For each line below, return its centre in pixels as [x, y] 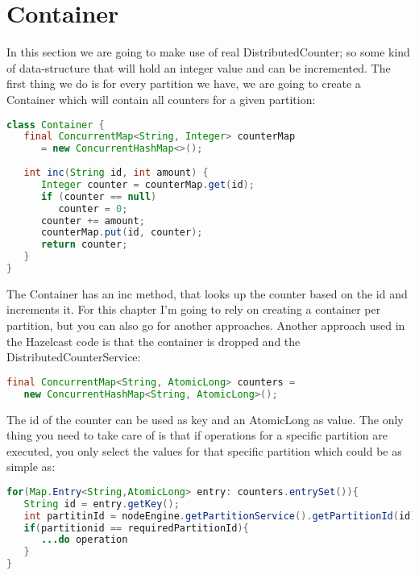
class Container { [56, 125]
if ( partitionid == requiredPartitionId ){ [136, 528]
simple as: [31, 467]
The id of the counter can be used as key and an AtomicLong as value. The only [205, 419]
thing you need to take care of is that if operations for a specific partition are [197, 435]
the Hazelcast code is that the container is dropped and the [153, 341]
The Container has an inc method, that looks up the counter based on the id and [207, 293]
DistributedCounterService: [74, 357]
